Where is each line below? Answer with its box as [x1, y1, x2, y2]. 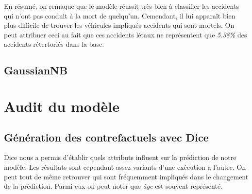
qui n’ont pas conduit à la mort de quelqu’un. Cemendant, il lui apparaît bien [4, 10, 235, 20]
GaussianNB [4, 63, 68, 78]
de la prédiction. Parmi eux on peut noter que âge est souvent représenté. [4, 181, 222, 191]
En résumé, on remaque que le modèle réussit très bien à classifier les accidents [4, 1, 239, 11]
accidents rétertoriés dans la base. [4, 39, 104, 49]
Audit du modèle [4, 96, 120, 116]
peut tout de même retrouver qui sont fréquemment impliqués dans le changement [4, 171, 249, 181]
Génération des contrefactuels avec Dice [4, 129, 209, 144]
